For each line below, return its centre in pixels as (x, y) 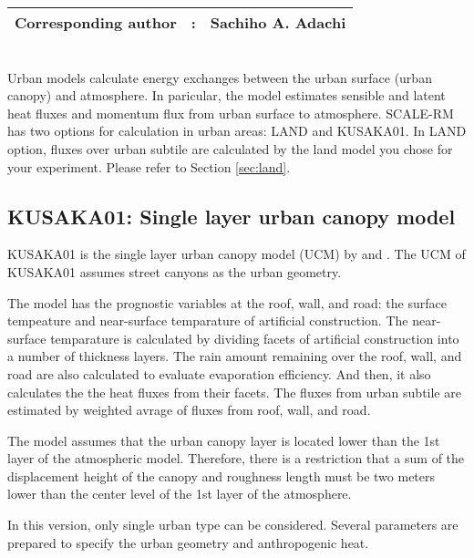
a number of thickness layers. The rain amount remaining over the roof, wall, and (235, 356)
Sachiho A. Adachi (278, 22)
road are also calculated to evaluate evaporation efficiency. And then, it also (219, 373)
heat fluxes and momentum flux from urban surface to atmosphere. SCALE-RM (231, 113)
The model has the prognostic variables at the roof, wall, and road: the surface (227, 302)
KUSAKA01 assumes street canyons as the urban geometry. (175, 271)
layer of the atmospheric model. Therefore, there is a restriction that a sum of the (236, 458)
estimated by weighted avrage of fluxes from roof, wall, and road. (189, 410)
